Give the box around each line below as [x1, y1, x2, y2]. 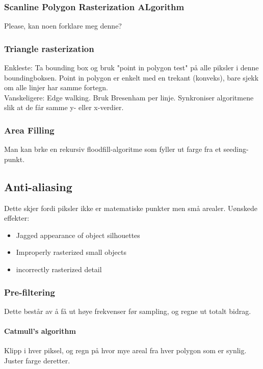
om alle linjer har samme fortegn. [4, 82, 108, 93]
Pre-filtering [4, 285, 55, 298]
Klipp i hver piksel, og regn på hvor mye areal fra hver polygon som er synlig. [4, 345, 247, 356]
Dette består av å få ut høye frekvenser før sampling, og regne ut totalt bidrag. [4, 305, 251, 316]
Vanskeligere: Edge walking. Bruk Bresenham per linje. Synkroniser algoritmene [4, 92, 254, 102]
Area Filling [4, 123, 55, 136]
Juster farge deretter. [4, 355, 70, 365]
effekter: [4, 213, 30, 223]
